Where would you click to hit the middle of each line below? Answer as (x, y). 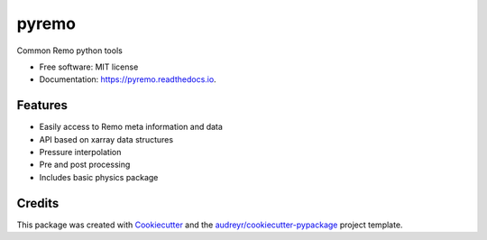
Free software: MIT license (89, 67)
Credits (38, 203)
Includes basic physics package (99, 177)
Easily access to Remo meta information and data (131, 127)
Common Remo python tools (70, 51)
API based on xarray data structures (106, 139)
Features (42, 105)
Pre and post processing (85, 165)
